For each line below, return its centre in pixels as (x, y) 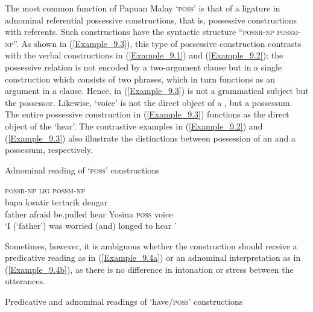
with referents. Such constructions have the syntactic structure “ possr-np (140, 32)
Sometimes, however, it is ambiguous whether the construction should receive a (151, 245)
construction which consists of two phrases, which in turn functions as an (140, 79)
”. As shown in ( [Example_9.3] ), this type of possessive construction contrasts (157, 43)
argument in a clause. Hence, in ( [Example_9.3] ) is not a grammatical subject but (157, 91)
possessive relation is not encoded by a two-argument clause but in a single (144, 67)
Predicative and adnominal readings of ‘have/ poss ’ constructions (124, 301)
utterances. (25, 281)
